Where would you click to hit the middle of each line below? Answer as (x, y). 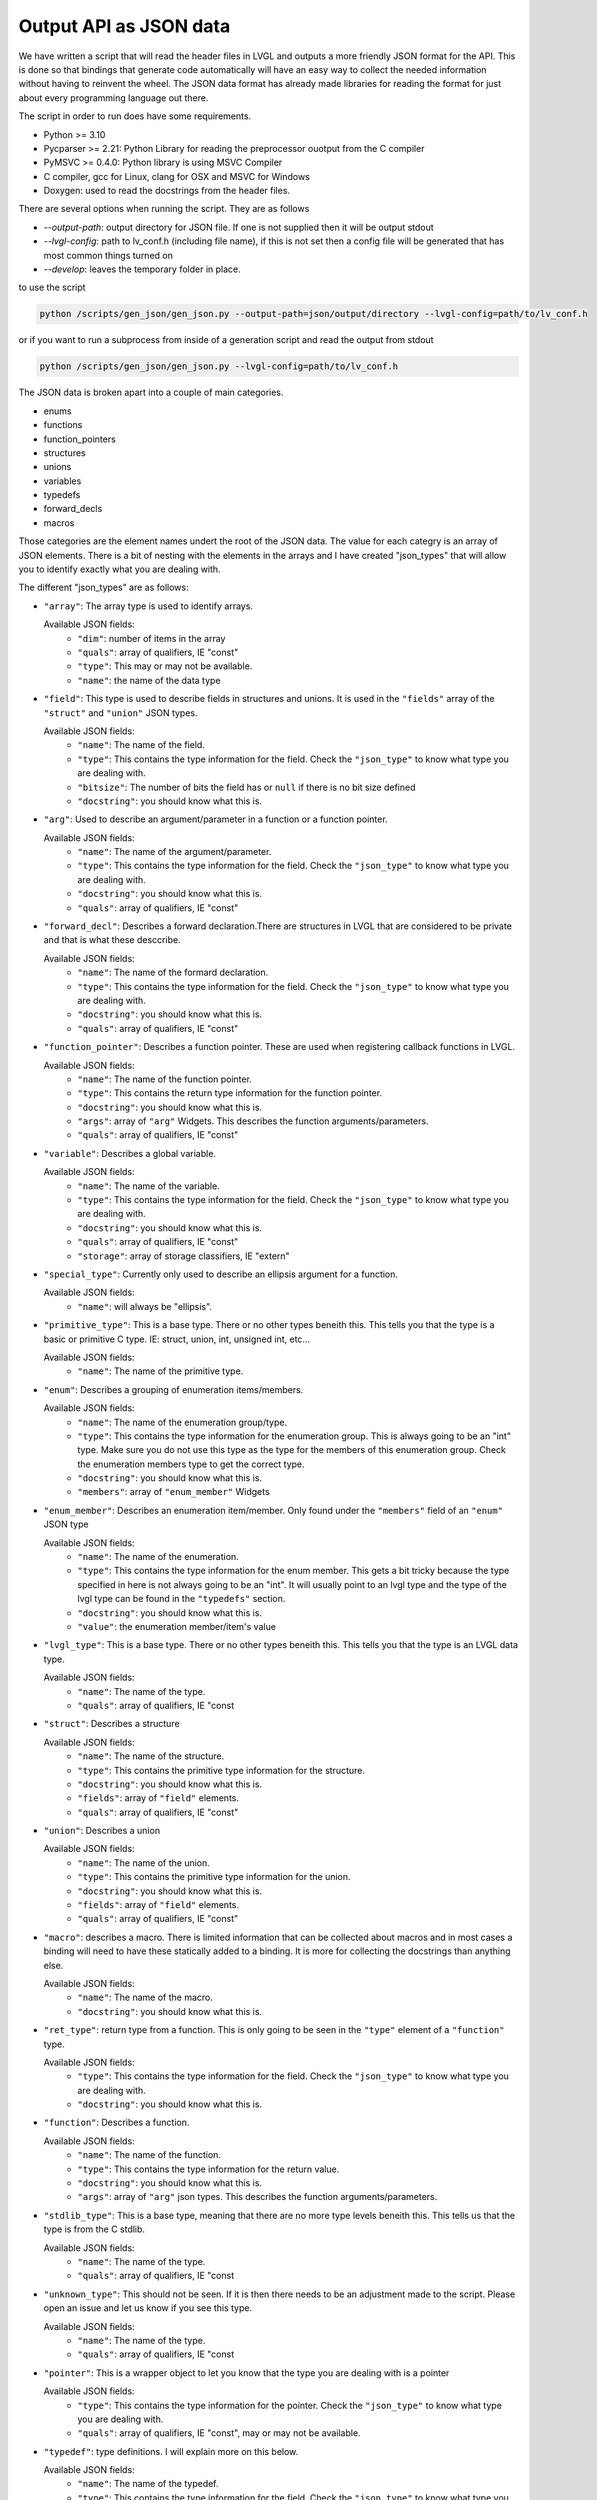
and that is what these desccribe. (112, 940)
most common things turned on (108, 255)
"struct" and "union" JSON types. (121, 712)
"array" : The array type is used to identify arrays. (148, 606)
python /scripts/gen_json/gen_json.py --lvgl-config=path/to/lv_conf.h (219, 366)
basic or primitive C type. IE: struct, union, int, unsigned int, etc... (176, 1339)
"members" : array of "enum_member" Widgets (173, 1492)
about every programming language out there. (113, 97)
